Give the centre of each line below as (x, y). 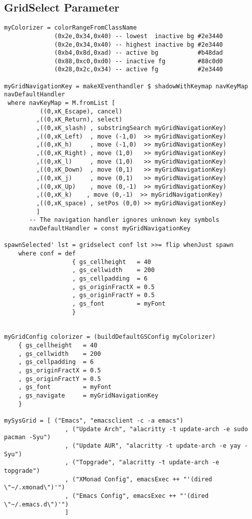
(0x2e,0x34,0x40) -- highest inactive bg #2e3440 (139, 44)
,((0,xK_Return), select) (79, 120)
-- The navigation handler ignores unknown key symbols (124, 220)
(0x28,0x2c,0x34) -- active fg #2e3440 (139, 70)
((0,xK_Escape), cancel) (81, 111)
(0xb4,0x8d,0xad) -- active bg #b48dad (139, 53)
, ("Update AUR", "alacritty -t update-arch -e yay (153, 446)
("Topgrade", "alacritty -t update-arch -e (146, 463)
